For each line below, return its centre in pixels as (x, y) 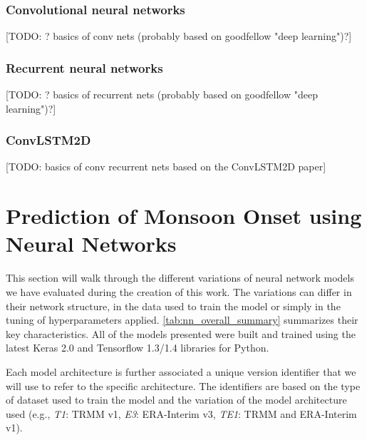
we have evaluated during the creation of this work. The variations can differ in (179, 291)
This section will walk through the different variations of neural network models (180, 278)
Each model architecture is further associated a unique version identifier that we (181, 371)
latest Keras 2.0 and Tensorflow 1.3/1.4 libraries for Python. (138, 348)
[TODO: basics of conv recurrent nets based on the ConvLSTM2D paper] (166, 167)
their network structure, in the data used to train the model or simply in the (173, 306)
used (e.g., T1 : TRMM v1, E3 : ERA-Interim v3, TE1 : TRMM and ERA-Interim (181, 413)
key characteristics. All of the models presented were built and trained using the (181, 333)
